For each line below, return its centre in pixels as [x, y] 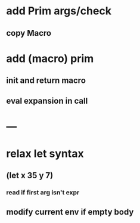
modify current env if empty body [70, 212]
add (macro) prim [50, 58]
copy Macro [29, 33]
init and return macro [46, 81]
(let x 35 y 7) [30, 176]
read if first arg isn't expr [43, 193]
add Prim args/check [59, 11]
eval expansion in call [47, 100]
